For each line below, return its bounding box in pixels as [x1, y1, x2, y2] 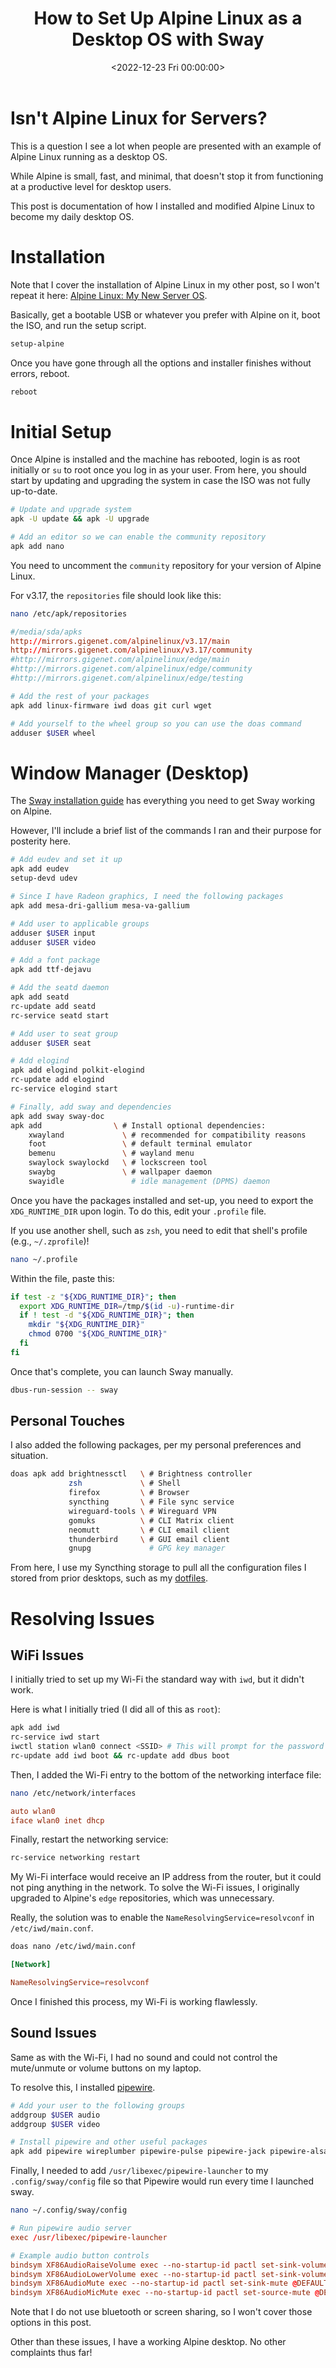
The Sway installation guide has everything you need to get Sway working [10, 795, 316, 807]
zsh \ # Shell [68, 1478, 182, 1489]
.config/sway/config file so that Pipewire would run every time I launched [10, 2175, 315, 2187]
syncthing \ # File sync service [68, 1497, 235, 1507]
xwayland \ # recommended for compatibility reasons [28, 1130, 307, 1140]
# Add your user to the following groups [10, 2100, 186, 2111]
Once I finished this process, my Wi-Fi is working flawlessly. [10, 1995, 258, 2007]
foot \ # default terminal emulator [28, 1139, 253, 1149]
